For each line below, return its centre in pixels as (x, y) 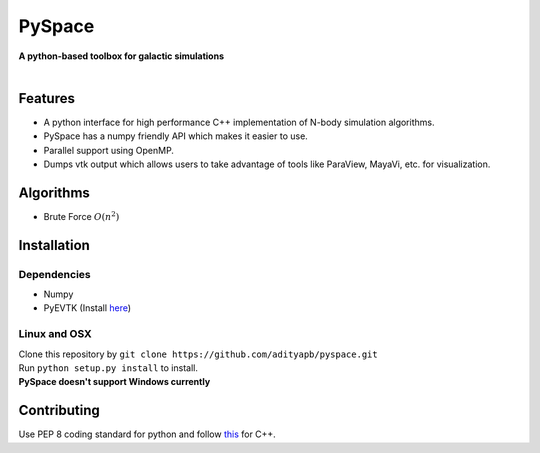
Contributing (59, 410)
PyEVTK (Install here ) (87, 308)
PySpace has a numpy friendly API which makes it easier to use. (176, 136)
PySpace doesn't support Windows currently (114, 382)
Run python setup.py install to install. (108, 368)
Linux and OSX (55, 334)
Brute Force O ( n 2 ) (81, 216)
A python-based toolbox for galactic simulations (121, 56)
